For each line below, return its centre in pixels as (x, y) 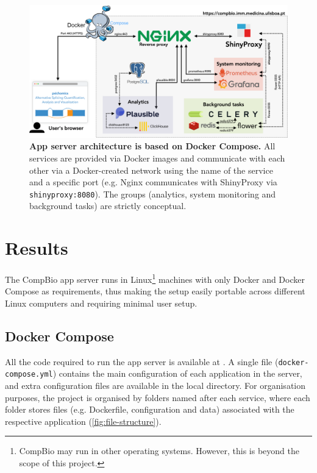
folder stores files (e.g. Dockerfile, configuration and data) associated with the (150, 409)
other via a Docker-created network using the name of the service (151, 170)
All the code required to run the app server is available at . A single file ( (142, 361)
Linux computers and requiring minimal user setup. (101, 303)
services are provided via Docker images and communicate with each (157, 158)
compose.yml (29, 375)
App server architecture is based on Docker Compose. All (152, 146)
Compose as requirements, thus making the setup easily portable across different (155, 291)
